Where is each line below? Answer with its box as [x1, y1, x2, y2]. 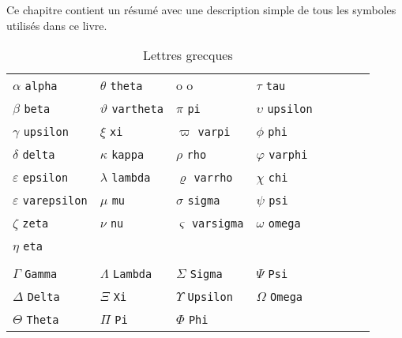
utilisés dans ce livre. [6, 17, 107, 33]
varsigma [191, 217, 244, 231]
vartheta [111, 103, 163, 116]
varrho [193, 171, 233, 185]
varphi [269, 148, 308, 162]
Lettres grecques [142, 46, 233, 65]
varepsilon [22, 194, 88, 208]
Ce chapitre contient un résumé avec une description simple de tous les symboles [6, 2, 396, 17]
